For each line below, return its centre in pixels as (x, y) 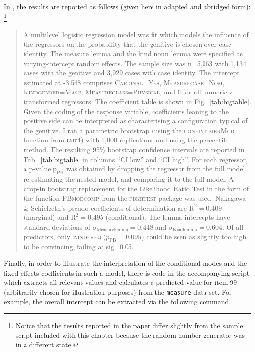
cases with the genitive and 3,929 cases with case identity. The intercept (131, 73)
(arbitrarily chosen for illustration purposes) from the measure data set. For (118, 292)
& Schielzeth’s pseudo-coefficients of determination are (105, 207)
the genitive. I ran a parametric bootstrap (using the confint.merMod (129, 130)
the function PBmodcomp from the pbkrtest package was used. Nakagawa (135, 198)
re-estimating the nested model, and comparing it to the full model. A (129, 178)
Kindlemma (185, 230)
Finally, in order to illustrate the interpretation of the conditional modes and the (126, 263)
